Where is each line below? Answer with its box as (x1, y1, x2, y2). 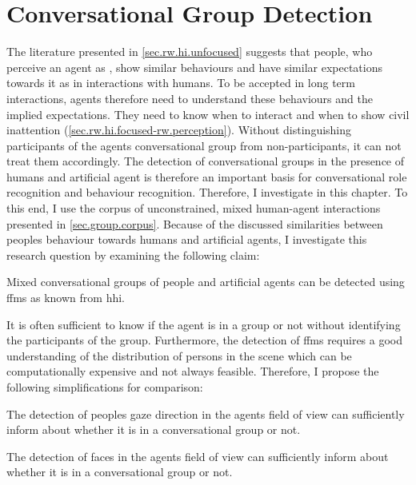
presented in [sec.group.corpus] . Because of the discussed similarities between (6, 215, 383, 232)
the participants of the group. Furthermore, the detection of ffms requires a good (6, 332, 403, 348)
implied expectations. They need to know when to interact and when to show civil (6, 105, 410, 122)
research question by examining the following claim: (6, 246, 260, 263)
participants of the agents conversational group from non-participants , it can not (6, 137, 402, 153)
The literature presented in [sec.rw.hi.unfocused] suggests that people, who (6, 43, 373, 60)
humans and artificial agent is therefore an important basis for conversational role (6, 168, 407, 185)
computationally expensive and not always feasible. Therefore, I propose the (6, 363, 379, 380)
